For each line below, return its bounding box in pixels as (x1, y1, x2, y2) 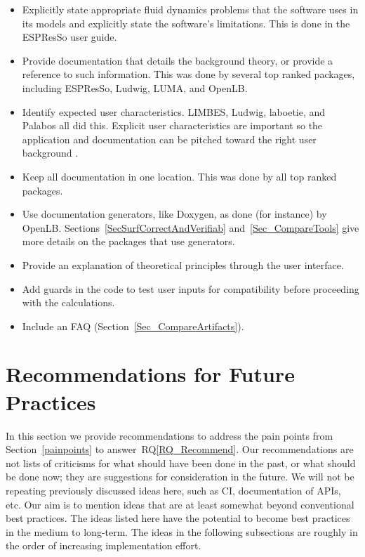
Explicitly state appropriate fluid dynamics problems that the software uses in (22, 2, 359, 16)
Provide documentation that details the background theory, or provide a (22, 53, 333, 67)
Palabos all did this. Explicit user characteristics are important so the (22, 118, 323, 133)
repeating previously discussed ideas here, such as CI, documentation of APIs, (6, 483, 341, 497)
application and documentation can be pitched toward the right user (22, 131, 317, 146)
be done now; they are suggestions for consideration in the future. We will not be (6, 469, 354, 484)
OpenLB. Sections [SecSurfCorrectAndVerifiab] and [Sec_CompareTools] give (22, 220, 359, 235)
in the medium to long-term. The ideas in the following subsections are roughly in (6, 524, 358, 539)
